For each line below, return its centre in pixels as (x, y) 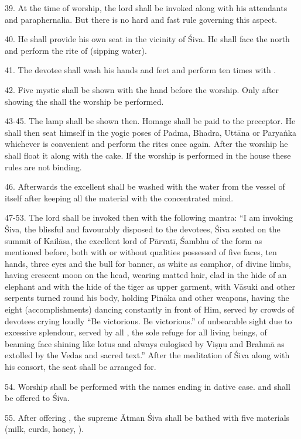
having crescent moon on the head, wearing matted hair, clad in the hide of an (146, 275)
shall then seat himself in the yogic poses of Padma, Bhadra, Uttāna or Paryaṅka (151, 132)
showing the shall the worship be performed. (84, 101)
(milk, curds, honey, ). (45, 429)
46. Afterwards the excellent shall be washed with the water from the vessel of (145, 186)
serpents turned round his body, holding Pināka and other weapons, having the (147, 298)
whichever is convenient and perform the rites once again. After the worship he (146, 144)
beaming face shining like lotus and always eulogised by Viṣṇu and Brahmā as (145, 343)
